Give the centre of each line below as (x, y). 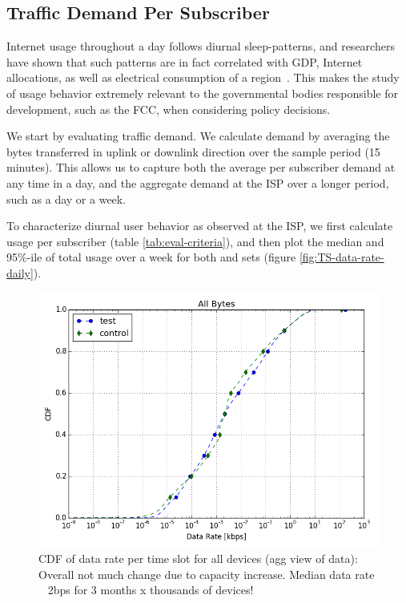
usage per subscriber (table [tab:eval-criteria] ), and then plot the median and (195, 241)
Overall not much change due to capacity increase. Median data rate (207, 574)
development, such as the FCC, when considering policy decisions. (169, 109)
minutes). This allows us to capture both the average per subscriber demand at (201, 167)
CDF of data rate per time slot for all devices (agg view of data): (198, 558)
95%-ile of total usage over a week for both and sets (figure (151, 257)
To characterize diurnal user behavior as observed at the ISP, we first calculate (200, 226)
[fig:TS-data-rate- (342, 257)
